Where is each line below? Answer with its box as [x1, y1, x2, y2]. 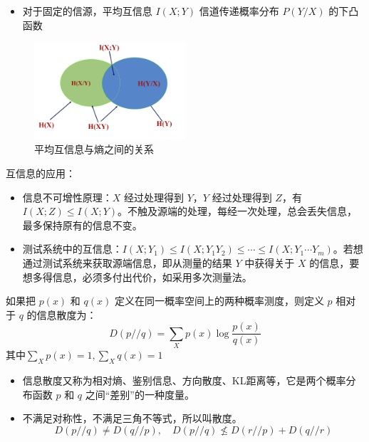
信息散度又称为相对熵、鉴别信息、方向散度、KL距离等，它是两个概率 [22, 372, 346, 387]
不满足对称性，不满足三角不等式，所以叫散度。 [22, 411, 242, 426]
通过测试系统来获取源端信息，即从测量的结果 [22, 255, 232, 270]
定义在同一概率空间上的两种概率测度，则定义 [114, 293, 324, 308]
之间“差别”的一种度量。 [85, 386, 194, 401]
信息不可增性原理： [22, 189, 113, 204]
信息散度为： [36, 307, 97, 322]
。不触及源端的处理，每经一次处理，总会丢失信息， [118, 204, 358, 219]
